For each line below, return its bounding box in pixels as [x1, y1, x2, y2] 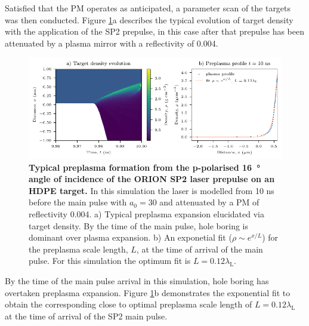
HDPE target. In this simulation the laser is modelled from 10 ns [29, 184, 274, 196]
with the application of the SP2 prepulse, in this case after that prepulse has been [5, 25, 304, 38]
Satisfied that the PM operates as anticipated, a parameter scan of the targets [5, 2, 291, 14]
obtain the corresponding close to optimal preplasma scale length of [5, 298, 252, 310]
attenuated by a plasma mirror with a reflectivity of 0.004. [5, 36, 218, 49]
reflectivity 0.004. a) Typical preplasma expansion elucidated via [29, 207, 264, 220]
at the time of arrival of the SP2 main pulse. [5, 309, 168, 322]
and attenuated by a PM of [159, 196, 259, 208]
